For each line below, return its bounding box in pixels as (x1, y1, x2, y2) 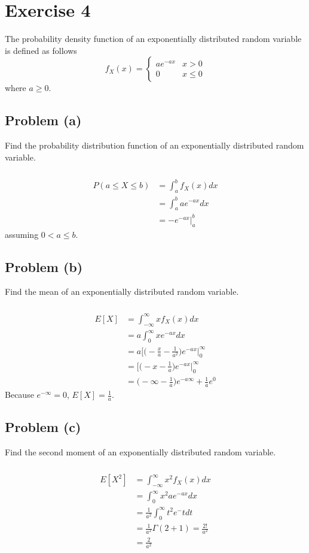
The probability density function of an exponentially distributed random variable (5, 32, 302, 45)
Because (5, 388, 34, 401)
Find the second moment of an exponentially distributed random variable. (5, 446, 276, 458)
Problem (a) (5, 111, 82, 129)
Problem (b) (5, 257, 83, 276)
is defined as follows (5, 44, 77, 56)
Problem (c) (5, 418, 81, 436)
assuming (5, 228, 39, 240)
